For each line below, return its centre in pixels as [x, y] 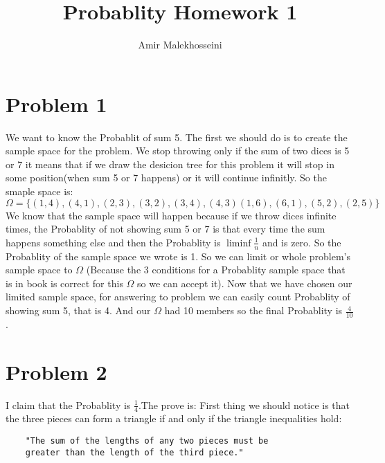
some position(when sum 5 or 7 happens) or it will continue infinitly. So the [166, 178]
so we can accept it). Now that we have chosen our [245, 283]
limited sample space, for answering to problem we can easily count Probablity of [178, 297]
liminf [239, 243]
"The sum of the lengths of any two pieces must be [147, 441]
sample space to [39, 270]
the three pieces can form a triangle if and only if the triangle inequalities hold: [174, 418]
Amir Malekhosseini [180, 45]
